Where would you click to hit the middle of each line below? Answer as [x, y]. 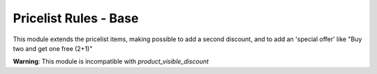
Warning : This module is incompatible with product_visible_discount [111, 61]
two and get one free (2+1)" [53, 48]
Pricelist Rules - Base [76, 18]
